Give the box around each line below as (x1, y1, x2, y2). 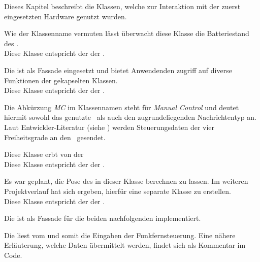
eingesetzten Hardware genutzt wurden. (4, 11, 127, 21)
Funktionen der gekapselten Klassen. (4, 75, 118, 85)
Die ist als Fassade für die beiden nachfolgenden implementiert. (4, 213, 201, 223)
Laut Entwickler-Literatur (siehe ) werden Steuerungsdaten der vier (4, 121, 215, 132)
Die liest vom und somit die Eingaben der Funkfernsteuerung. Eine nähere (4, 230, 236, 240)
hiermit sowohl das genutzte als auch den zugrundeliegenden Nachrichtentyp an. (4, 112, 256, 122)
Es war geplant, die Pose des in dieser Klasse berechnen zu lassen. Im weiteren (4, 176, 248, 186)
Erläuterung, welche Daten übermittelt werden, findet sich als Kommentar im (4, 240, 246, 250)
